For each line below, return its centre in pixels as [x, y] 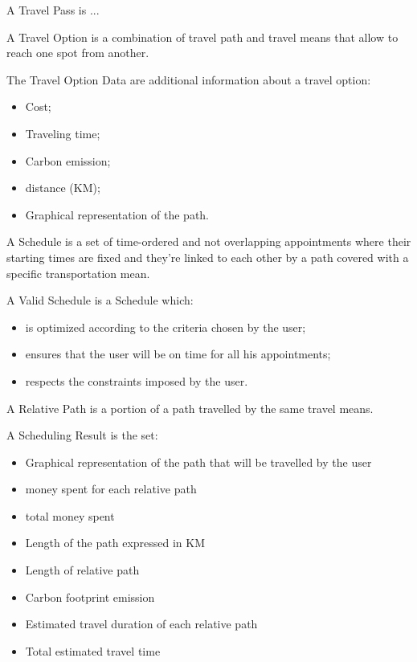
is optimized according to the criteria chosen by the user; [166, 327]
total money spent [70, 515]
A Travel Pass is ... [53, 10]
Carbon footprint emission [90, 597]
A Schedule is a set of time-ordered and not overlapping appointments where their [209, 241]
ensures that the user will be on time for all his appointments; [178, 354]
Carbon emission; [68, 160]
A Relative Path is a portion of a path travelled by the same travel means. [190, 408]
